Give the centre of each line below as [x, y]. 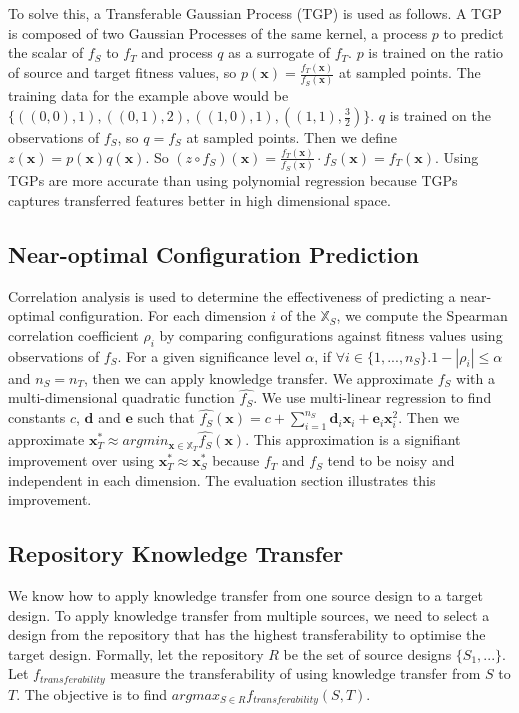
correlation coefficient [73, 334]
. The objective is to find [92, 693]
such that [166, 417]
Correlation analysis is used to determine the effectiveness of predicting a [232, 295]
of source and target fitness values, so [122, 72]
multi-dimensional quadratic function [121, 397]
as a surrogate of [279, 52]
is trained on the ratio [436, 52]
